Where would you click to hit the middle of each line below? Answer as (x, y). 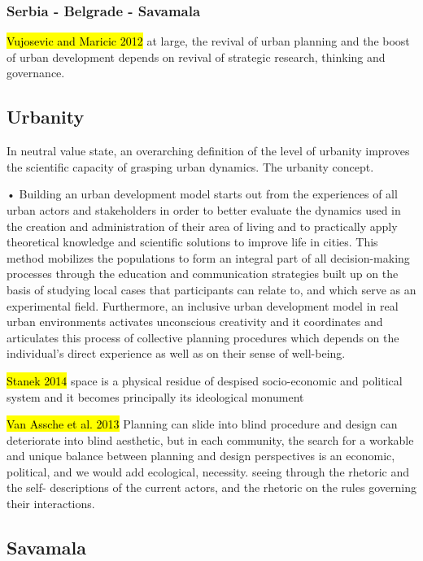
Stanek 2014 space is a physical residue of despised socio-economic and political (205, 380)
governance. (36, 73)
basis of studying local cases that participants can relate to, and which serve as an (211, 289)
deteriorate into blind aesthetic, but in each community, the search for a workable (210, 439)
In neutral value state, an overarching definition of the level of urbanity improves (208, 151)
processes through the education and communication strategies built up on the (203, 274)
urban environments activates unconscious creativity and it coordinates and (195, 322)
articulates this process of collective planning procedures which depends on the (203, 337)
